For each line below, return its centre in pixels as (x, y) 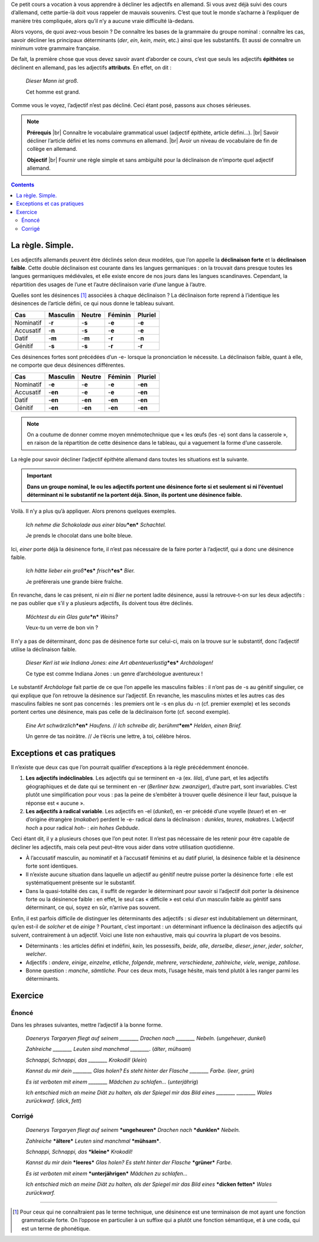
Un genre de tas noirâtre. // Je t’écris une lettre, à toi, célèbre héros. (108, 736)
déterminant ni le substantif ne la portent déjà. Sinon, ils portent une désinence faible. (134, 494)
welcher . (36, 954)
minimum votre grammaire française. (56, 48)
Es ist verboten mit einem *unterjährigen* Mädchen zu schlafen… (107, 1173)
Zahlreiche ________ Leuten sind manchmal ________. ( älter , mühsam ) (108, 1049)
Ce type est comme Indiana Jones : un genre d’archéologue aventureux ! (114, 674)
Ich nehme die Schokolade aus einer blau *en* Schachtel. (96, 525)
